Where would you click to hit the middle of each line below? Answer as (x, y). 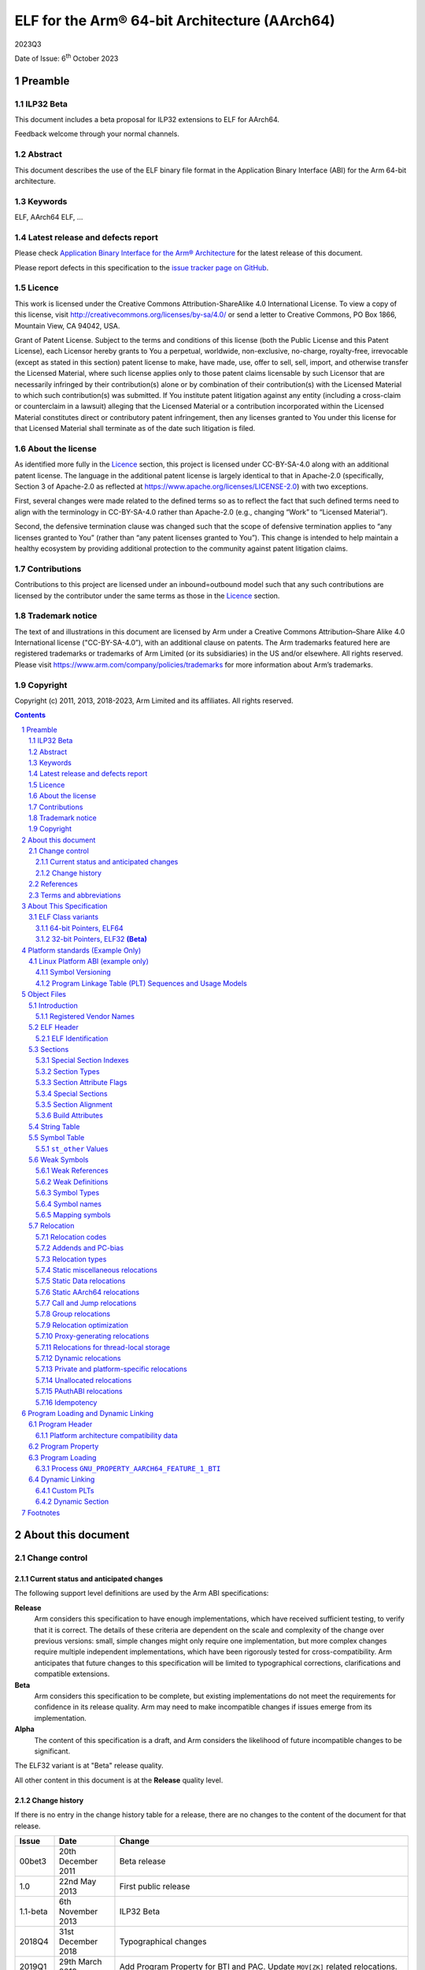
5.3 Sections (49, 1050)
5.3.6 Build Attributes (70, 1116)
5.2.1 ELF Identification (72, 1038)
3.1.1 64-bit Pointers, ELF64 (79, 928)
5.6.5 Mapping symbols (74, 1214)
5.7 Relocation (52, 1226)
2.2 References (53, 884)
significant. (52, 1751)
